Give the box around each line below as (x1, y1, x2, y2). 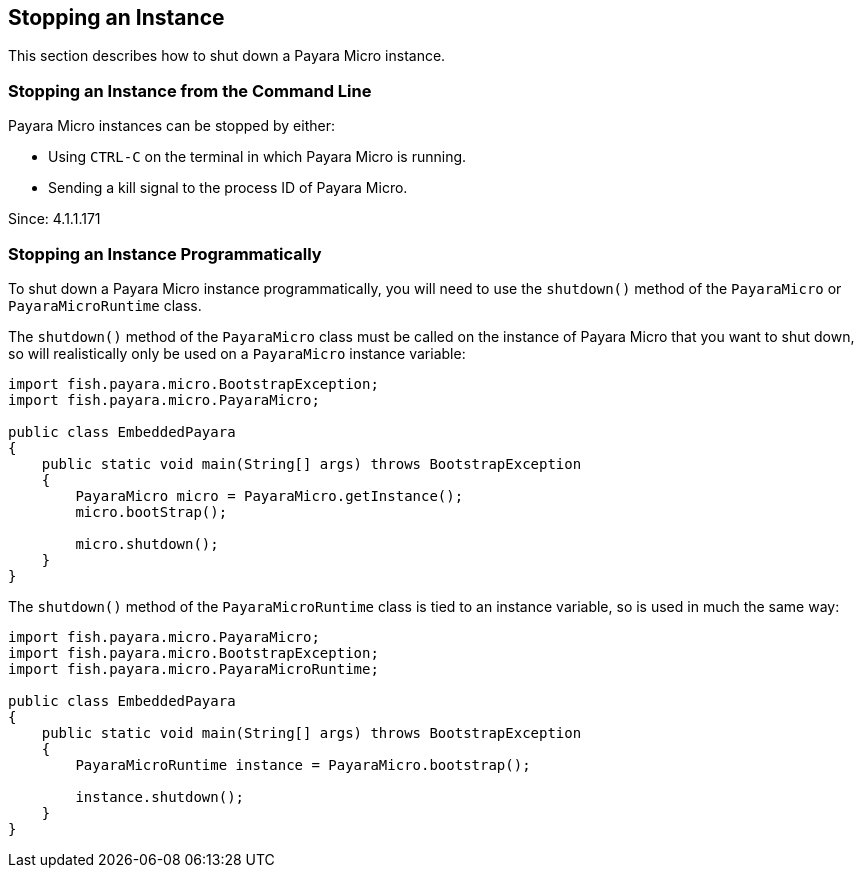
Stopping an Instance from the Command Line (8, 80, 372, 101)
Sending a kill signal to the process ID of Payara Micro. (48, 179, 408, 197)
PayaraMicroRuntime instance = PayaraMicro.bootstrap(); (75, 756, 531, 773)
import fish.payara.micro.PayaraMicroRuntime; (8, 660, 379, 677)
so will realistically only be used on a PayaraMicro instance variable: (8, 344, 466, 362)
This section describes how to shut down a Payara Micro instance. (8, 47, 446, 65)
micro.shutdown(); (75, 535, 219, 552)
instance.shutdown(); (75, 788, 245, 805)
